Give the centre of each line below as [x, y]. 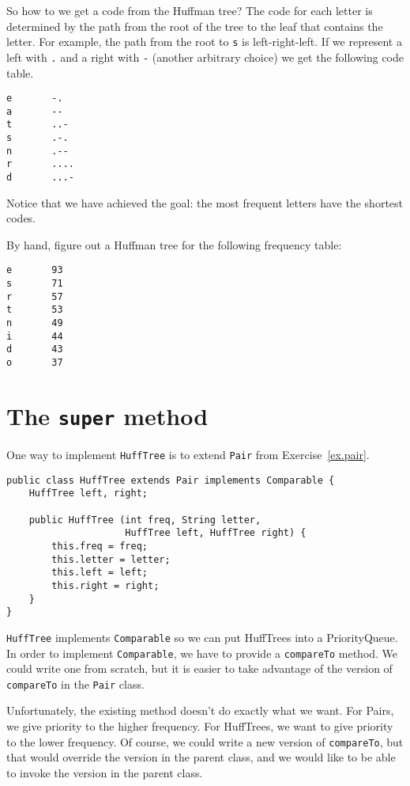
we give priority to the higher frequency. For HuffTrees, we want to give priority [200, 726]
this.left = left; [100, 573]
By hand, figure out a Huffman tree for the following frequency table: [174, 244]
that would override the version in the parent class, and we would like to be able [201, 757]
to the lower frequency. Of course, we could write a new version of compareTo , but [205, 741]
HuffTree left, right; [88, 494]
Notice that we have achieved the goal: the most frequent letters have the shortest [205, 202]
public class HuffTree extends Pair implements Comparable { [171, 480]
